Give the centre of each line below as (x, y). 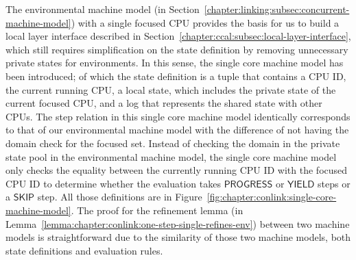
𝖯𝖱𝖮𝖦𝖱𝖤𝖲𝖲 (248, 184)
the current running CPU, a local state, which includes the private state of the (171, 89)
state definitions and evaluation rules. (84, 250)
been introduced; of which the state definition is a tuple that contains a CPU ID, (176, 76)
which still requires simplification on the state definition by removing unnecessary (177, 49)
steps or (334, 183)
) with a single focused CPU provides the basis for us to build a (205, 22)
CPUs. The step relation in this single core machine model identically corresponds (178, 116)
